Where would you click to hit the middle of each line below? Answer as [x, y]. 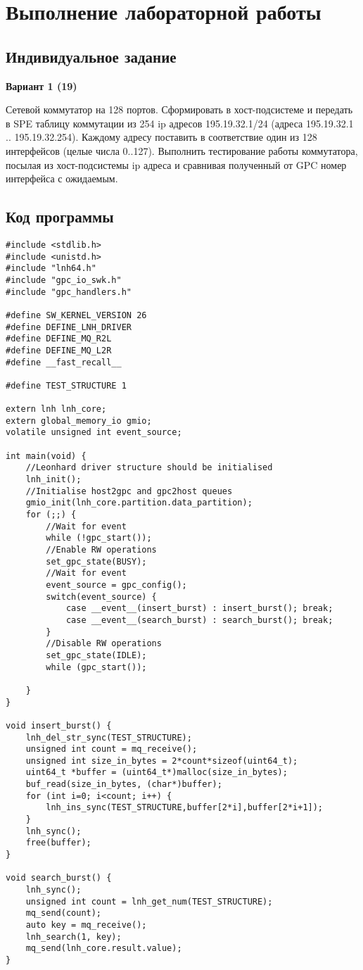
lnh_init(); [53, 480]
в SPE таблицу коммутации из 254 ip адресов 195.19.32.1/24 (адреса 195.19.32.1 [180, 123]
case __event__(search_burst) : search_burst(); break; [199, 620]
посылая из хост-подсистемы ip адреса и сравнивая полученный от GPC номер [176, 164]
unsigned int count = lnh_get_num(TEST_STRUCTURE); [149, 901]
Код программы [60, 216]
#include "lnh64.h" [51, 269]
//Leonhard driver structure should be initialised [149, 468]
